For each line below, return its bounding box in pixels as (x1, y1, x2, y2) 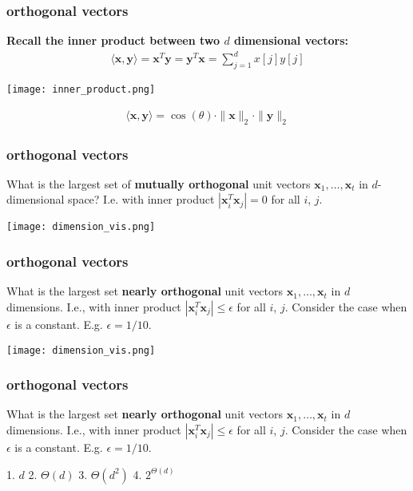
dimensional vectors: (234, 32, 349, 49)
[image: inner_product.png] (6, 84, 156, 96)
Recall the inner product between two (6, 32, 220, 49)
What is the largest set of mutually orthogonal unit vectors (6, 175, 311, 192)
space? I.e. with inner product (68, 191, 215, 208)
